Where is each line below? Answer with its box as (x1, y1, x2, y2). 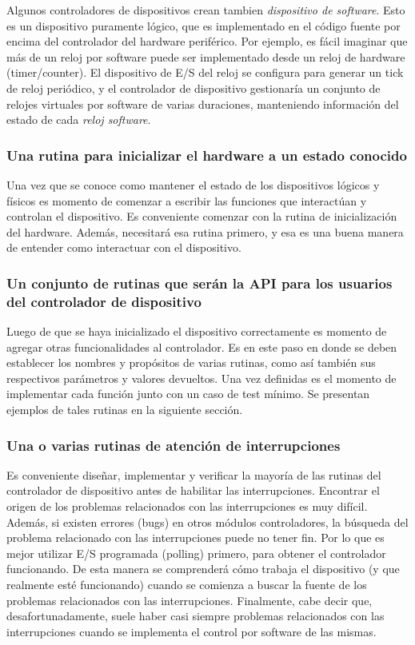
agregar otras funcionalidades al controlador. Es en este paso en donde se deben (6, 338, 397, 355)
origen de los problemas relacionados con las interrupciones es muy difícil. (6, 498, 368, 515)
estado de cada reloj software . (6, 111, 151, 128)
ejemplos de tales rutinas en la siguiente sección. (6, 401, 243, 418)
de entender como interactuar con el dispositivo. (6, 239, 241, 256)
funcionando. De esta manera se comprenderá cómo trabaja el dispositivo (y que (6, 560, 400, 577)
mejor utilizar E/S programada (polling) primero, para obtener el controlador (6, 544, 386, 561)
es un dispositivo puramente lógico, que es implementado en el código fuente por (6, 17, 401, 34)
